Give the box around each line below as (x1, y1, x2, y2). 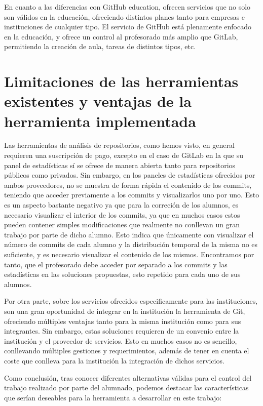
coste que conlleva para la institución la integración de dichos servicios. (4, 355, 224, 366)
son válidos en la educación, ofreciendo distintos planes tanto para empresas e (4, 11, 245, 22)
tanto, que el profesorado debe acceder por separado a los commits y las (4, 259, 228, 269)
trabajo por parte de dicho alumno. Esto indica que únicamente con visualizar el (4, 229, 254, 239)
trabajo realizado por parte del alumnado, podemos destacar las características (4, 382, 249, 393)
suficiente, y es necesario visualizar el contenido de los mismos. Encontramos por (4, 249, 254, 259)
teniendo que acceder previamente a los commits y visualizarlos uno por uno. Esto (4, 189, 259, 200)
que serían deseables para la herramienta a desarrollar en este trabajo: (4, 392, 222, 402)
